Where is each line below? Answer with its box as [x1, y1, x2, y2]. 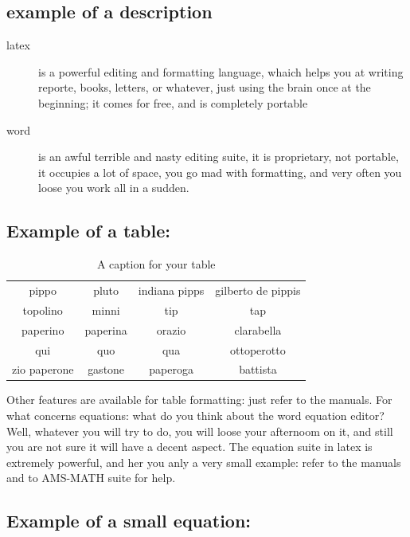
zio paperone [12, 361, 74, 378]
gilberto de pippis [215, 282, 301, 298]
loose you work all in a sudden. [38, 179, 189, 196]
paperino [21, 321, 64, 338]
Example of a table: [6, 218, 170, 243]
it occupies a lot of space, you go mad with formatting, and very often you [38, 163, 402, 180]
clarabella [234, 321, 282, 338]
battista [239, 361, 277, 378]
